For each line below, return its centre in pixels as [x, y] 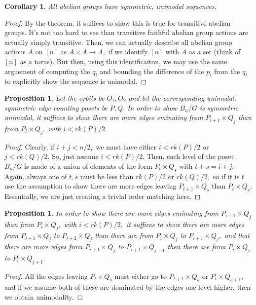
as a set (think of [215, 52]
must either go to [141, 276]
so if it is [226, 176]
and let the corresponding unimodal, [182, 97]
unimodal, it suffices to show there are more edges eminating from [104, 117]
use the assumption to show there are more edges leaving [91, 186]
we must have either [126, 146]
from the [227, 71]
